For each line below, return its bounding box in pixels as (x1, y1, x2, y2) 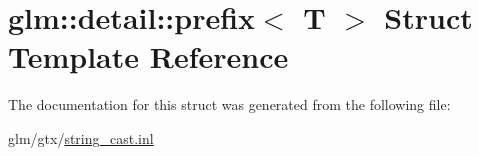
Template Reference (8, 36, 289, 77)
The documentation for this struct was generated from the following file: (8, 94, 451, 115)
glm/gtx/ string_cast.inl (8, 127, 154, 148)
